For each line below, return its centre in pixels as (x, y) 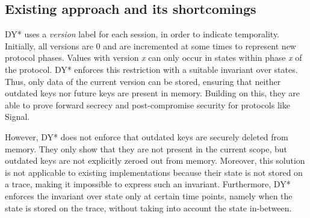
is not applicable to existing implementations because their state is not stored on (154, 172)
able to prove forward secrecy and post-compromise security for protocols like (147, 104)
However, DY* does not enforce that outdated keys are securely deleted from (147, 136)
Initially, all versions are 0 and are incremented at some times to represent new (150, 45)
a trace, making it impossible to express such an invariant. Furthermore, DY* (148, 184)
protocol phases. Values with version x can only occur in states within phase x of (153, 58)
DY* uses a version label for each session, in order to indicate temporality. (142, 34)
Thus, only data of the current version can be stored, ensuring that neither (143, 81)
